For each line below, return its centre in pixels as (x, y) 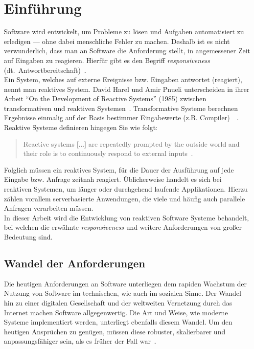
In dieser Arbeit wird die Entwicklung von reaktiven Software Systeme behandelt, (127, 217)
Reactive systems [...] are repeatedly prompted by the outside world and (131, 143)
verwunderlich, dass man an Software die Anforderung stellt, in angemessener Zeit (127, 51)
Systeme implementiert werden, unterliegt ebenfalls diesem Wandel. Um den (118, 322)
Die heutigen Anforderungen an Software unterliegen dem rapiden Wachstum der (125, 283)
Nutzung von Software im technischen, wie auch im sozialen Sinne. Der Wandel (123, 293)
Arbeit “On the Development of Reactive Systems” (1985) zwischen (105, 98)
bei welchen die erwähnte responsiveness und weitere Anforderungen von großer (123, 227)
